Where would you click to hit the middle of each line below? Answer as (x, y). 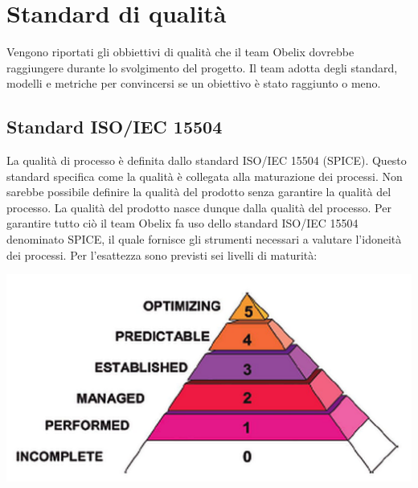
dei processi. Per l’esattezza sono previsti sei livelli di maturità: (162, 254)
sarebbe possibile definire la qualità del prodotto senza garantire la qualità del (199, 192)
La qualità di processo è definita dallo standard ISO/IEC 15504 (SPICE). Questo (207, 160)
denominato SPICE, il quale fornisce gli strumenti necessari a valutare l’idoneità (204, 239)
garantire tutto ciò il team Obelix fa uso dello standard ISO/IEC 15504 (182, 223)
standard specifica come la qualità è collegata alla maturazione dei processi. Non (205, 176)
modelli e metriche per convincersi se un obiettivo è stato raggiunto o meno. (194, 83)
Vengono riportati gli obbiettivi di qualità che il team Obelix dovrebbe (180, 52)
